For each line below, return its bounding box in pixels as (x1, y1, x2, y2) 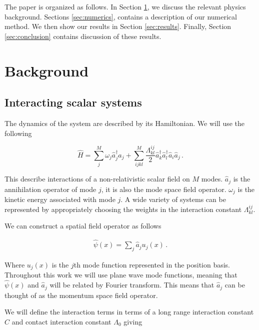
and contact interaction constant (11, 316, 111, 326)
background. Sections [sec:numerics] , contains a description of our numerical (4, 11, 237, 21)
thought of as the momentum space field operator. (4, 289, 158, 300)
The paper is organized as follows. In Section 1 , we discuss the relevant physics (4, 1, 246, 11)
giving (123, 316, 142, 326)
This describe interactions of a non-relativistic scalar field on (4, 173, 190, 184)
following (4, 127, 32, 138)
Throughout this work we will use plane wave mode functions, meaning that (4, 269, 237, 280)
